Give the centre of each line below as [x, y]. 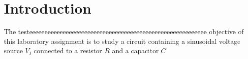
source [14, 50]
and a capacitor [135, 50]
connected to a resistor [68, 50]
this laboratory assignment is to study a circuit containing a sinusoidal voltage [122, 41]
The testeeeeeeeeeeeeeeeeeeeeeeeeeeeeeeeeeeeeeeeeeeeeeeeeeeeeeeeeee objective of [124, 31]
